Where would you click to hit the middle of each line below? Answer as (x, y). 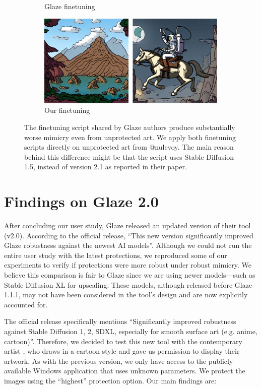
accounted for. (26, 304)
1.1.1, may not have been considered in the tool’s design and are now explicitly (126, 295)
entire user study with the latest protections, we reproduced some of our (116, 255)
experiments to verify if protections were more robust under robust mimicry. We (128, 265)
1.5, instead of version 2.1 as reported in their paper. (106, 167)
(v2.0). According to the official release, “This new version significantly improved (129, 235)
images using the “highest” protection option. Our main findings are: (110, 380)
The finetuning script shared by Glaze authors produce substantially (130, 127)
